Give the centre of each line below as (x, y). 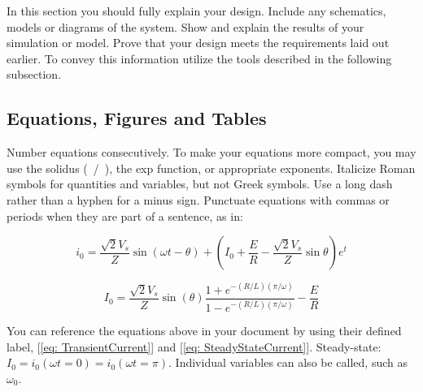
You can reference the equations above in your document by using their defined (204, 331)
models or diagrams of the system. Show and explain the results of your (185, 26)
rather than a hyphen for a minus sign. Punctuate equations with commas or (198, 199)
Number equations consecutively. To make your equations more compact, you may (211, 152)
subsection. (34, 74)
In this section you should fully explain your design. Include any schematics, (196, 11)
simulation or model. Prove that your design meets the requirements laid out (198, 43)
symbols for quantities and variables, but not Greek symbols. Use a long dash (200, 184)
